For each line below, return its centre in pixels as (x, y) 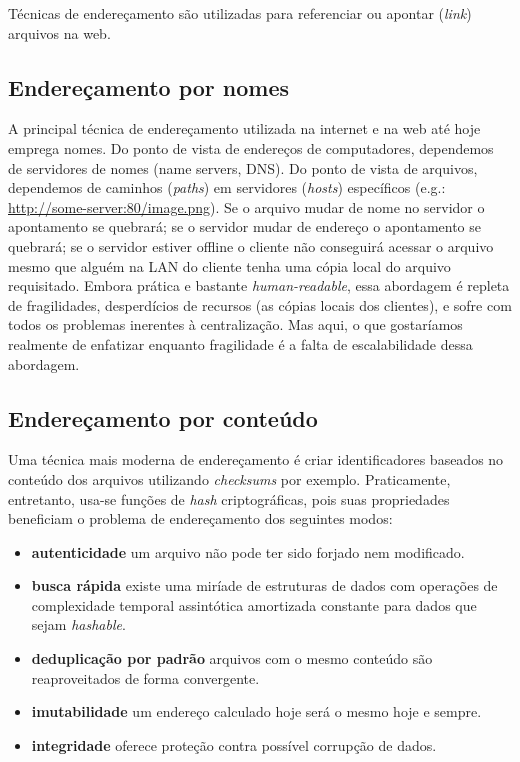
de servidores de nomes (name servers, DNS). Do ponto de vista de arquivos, (243, 167)
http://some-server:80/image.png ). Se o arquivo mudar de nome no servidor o (246, 206)
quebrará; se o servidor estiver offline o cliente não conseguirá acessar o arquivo (251, 245)
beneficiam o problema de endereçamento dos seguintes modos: (200, 518)
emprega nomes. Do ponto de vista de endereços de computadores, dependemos (251, 147)
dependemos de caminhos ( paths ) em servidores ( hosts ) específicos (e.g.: (227, 187)
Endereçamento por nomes (149, 86)
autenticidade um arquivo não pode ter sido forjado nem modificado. (248, 551)
